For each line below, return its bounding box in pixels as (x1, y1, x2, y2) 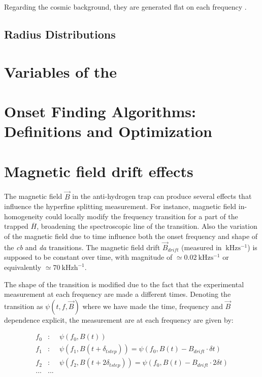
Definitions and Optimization (4, 121, 212, 142)
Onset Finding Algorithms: (4, 100, 196, 121)
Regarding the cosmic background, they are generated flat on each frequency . (4, 2, 247, 12)
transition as (4, 300, 43, 311)
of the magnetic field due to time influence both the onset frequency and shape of (4, 231, 258, 242)
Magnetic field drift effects (4, 160, 193, 181)
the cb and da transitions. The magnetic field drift (4, 242, 160, 252)
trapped (4, 221, 28, 231)
